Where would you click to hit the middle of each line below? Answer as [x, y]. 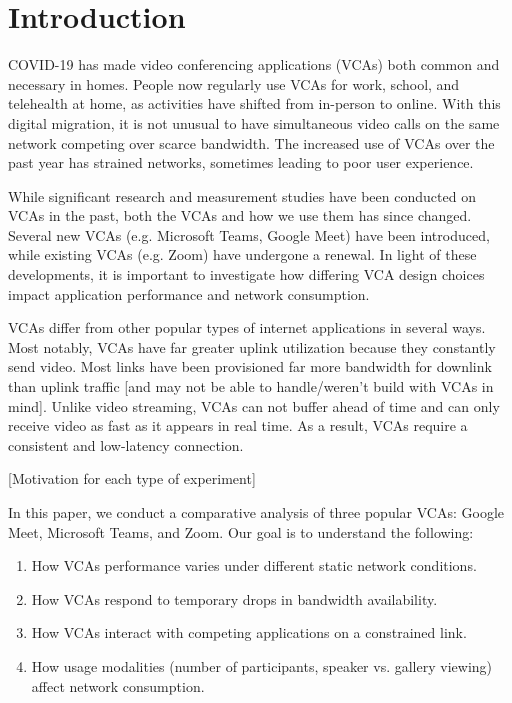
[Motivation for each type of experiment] [132, 478]
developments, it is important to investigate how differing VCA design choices [246, 274]
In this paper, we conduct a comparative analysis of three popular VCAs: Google [256, 512]
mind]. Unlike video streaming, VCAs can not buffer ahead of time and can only [254, 405]
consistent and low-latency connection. [126, 444]
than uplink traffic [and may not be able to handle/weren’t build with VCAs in [251, 386]
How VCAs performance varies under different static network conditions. [254, 565]
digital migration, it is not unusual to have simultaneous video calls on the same [254, 122]
